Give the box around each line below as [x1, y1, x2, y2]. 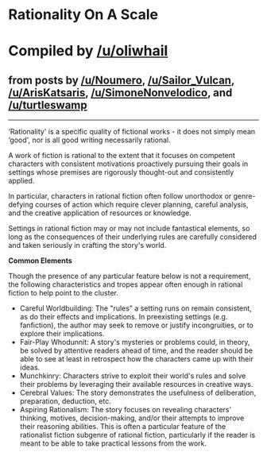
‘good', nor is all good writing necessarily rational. [8, 135, 171, 145]
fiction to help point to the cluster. [8, 288, 119, 298]
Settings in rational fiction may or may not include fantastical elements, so [8, 224, 250, 234]
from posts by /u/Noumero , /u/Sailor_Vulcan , [8, 73, 235, 87]
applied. [8, 176, 35, 186]
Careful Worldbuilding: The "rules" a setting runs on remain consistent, [19, 303, 252, 313]
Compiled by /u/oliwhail [8, 42, 168, 60]
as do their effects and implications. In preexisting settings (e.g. [19, 312, 228, 322]
